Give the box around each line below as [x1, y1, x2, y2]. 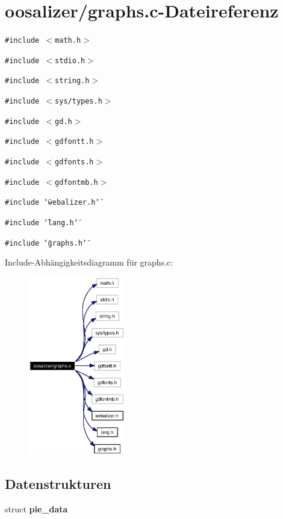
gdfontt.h [55, 137, 94, 146]
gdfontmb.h [55, 178, 98, 187]
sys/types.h [55, 97, 102, 106]
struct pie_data [5, 502, 68, 515]
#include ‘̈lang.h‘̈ [5, 219, 78, 228]
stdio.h [55, 56, 86, 65]
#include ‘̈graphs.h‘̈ [5, 238, 87, 247]
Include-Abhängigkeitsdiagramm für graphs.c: [5, 256, 173, 269]
